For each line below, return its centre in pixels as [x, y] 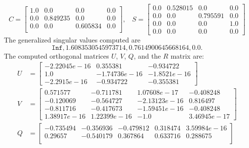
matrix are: [187, 55]
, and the [147, 55]
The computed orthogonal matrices [57, 55]
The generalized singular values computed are [72, 40]
